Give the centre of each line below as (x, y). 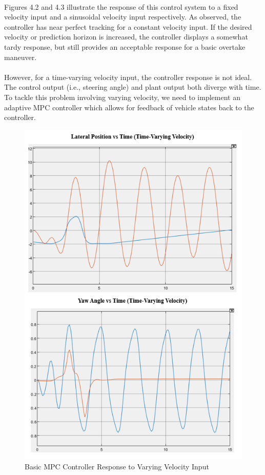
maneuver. (21, 57)
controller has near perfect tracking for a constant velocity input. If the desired (128, 26)
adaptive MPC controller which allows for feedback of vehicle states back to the (129, 107)
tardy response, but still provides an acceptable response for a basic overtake (125, 46)
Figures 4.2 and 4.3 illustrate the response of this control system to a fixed (121, 6)
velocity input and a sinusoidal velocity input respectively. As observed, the (123, 17)
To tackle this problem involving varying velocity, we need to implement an (122, 97)
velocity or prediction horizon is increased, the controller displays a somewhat (126, 37)
